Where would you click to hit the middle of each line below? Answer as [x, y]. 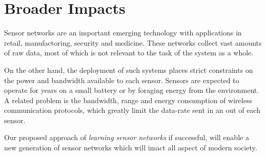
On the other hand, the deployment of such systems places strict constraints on [129, 70]
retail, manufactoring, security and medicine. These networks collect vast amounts [133, 42]
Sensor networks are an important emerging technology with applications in [123, 33]
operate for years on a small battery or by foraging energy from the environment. [132, 90]
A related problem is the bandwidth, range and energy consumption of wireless [128, 100]
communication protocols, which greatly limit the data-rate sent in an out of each [132, 110]
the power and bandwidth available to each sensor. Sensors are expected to [122, 80]
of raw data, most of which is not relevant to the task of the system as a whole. [129, 53]
